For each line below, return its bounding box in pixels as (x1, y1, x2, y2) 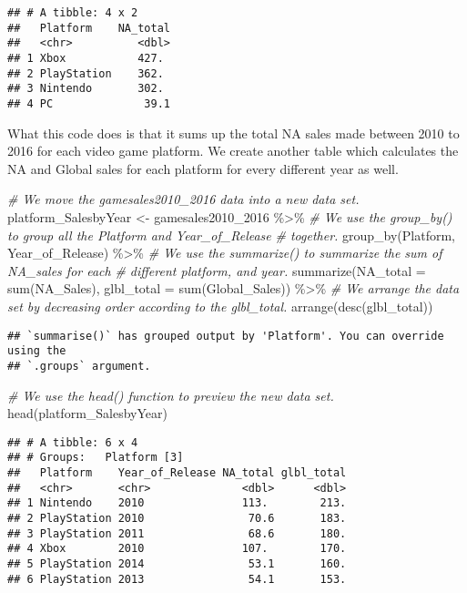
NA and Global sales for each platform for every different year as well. (7, 158, 399, 178)
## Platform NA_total (7, 21, 170, 35)
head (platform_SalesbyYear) (7, 404, 168, 423)
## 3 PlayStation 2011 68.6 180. (7, 527, 347, 540)
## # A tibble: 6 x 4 (7, 435, 138, 449)
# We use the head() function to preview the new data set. (7, 385, 334, 404)
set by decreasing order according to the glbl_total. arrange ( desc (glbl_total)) (7, 296, 433, 315)
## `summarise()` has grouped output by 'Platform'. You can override (7, 329, 444, 343)
